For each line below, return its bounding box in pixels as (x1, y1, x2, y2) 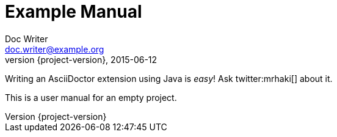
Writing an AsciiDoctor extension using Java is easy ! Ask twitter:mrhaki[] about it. (5, 73, 333, 84)
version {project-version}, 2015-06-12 (5, 54, 158, 65)
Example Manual (5, 1, 142, 22)
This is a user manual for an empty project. (5, 92, 177, 103)
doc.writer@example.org (5, 43, 104, 54)
